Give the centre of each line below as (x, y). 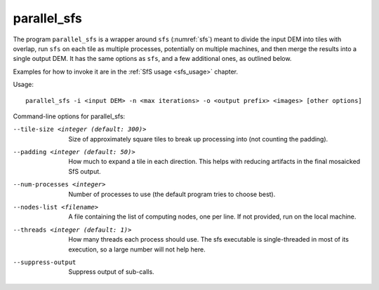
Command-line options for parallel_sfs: (69, 116)
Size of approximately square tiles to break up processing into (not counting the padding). (198, 139)
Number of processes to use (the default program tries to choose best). (172, 194)
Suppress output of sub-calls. (111, 272)
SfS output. (85, 171)
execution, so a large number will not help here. (137, 249)
